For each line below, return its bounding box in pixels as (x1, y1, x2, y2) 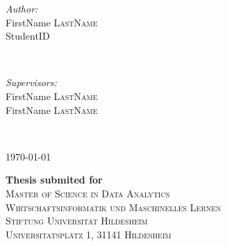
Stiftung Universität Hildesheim (6, 213, 148, 228)
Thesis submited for (6, 172, 103, 187)
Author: (6, 1, 38, 15)
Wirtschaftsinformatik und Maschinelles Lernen (6, 199, 221, 214)
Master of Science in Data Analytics (6, 186, 170, 200)
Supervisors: (6, 75, 57, 90)
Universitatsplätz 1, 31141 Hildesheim (6, 227, 171, 241)
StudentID (6, 28, 50, 43)
